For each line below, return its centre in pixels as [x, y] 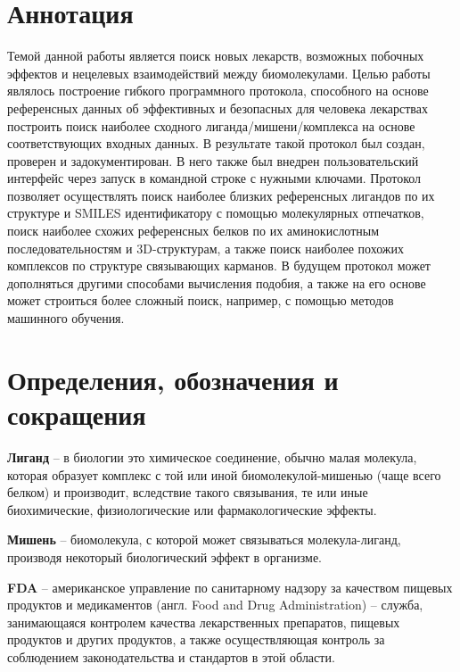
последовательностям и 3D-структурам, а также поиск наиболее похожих [205, 248]
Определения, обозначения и [173, 379]
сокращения [77, 414]
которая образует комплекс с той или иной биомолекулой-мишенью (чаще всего [224, 474]
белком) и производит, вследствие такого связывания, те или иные [188, 492]
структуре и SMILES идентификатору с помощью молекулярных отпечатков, [216, 213]
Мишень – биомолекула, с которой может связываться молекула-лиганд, [204, 539]
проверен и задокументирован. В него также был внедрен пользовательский [213, 160]
